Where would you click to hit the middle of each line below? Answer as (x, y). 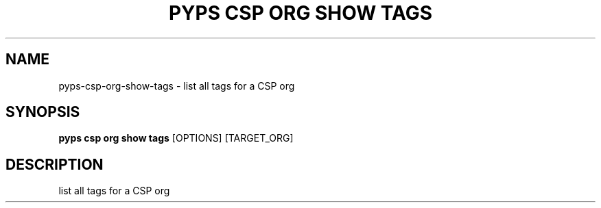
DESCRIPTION (55, 164)
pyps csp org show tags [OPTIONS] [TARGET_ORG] (176, 138)
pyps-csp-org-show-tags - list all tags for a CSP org (177, 86)
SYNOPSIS (43, 112)
